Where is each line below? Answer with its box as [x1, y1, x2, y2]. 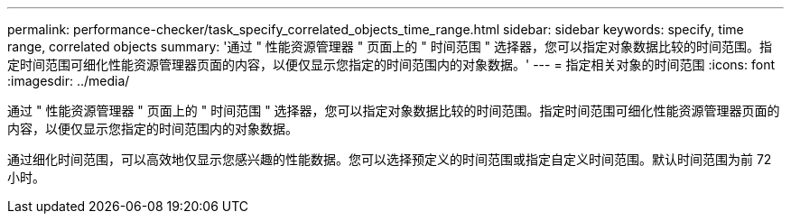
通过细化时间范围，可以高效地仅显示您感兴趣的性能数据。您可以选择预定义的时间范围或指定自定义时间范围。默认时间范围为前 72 [7, 152, 772, 167]
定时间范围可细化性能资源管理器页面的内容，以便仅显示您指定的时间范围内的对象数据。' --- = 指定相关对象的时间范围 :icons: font [7, 57, 775, 72]
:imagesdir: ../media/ [7, 73, 130, 88]
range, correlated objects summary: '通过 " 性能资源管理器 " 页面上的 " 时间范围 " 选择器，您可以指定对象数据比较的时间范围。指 [7, 39, 773, 54]
